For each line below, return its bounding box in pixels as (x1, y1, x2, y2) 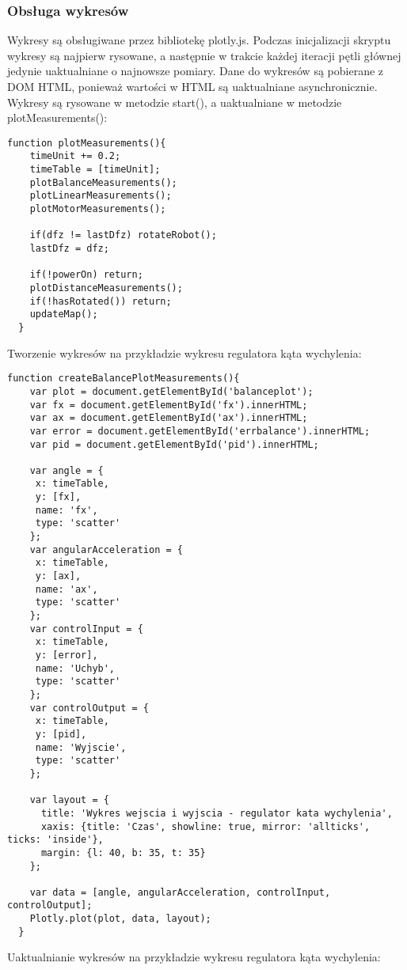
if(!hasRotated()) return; (29, 295, 172, 307)
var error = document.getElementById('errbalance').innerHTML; (29, 425, 371, 437)
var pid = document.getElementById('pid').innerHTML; (29, 438, 319, 450)
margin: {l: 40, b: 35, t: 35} (40, 847, 206, 858)
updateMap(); (29, 309, 98, 320)
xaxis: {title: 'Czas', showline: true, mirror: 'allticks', (40, 820, 371, 832)
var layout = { (29, 794, 109, 806)
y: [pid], (35, 728, 87, 740)
